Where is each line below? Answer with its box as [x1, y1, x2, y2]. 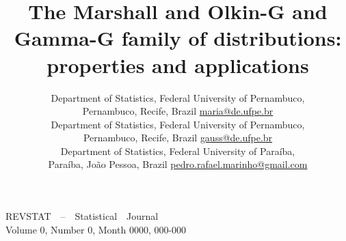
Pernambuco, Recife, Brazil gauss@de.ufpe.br [83, 130, 273, 145]
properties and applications [46, 51, 309, 79]
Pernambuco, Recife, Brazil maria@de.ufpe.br [82, 104, 274, 118]
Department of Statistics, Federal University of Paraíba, [60, 143, 295, 158]
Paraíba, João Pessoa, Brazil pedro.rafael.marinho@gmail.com [48, 157, 308, 171]
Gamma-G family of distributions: [14, 24, 342, 52]
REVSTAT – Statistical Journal [5, 209, 159, 223]
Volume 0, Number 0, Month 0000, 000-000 [5, 222, 187, 236]
